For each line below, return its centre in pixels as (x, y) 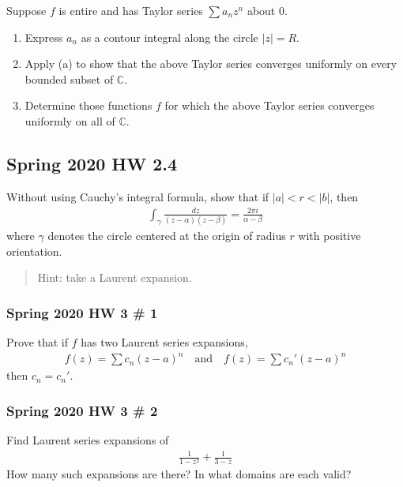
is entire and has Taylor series (131, 10)
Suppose (26, 10)
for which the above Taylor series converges (269, 105)
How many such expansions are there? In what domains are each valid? (179, 474)
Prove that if (38, 342)
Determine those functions (89, 105)
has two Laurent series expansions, (164, 342)
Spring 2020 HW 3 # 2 (82, 410)
